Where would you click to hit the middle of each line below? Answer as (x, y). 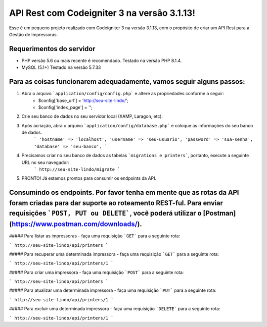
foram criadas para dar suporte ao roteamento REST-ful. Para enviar (116, 203)
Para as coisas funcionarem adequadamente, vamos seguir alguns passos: (127, 82)
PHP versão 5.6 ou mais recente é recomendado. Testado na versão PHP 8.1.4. (102, 60)
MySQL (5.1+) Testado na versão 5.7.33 (61, 67)
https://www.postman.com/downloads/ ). (77, 224)
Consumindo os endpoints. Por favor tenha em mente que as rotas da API (124, 192)
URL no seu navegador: (45, 162)
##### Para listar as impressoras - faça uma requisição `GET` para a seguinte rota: (95, 236)
